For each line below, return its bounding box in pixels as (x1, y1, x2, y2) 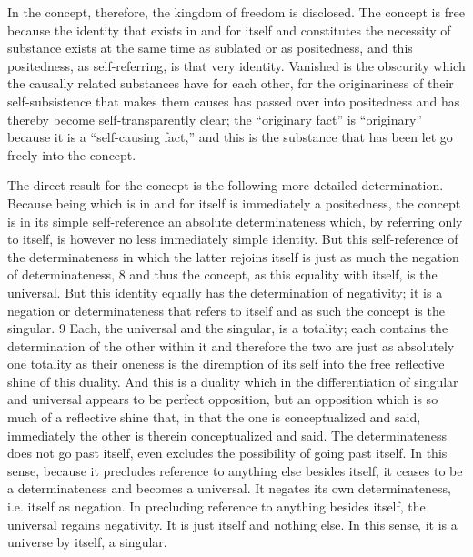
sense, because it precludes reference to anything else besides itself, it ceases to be (7, 461, 463, 480)
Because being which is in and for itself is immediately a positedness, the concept (7, 193, 461, 212)
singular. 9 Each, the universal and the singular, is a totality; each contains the (7, 319, 448, 338)
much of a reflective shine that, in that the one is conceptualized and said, (7, 408, 421, 427)
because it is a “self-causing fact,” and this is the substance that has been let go (7, 127, 453, 147)
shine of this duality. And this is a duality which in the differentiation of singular (7, 371, 458, 390)
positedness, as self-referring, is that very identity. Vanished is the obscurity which (7, 56, 466, 75)
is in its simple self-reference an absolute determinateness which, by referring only (7, 211, 463, 230)
